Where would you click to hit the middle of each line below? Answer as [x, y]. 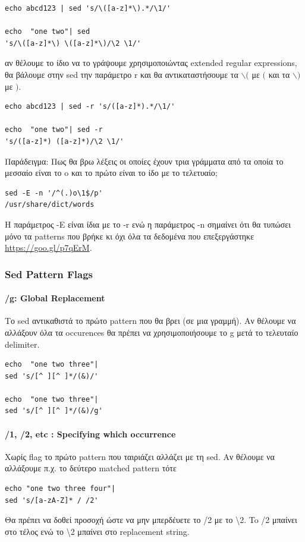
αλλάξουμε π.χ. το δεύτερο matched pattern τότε [91, 468]
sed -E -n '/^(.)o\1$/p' [54, 193]
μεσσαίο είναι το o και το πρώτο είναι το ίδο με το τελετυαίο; [111, 173]
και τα [279, 74]
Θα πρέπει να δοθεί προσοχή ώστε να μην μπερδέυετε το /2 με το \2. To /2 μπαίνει [151, 520]
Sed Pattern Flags [49, 274]
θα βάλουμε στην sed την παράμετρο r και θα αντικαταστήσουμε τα [122, 74]
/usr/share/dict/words [50, 205]
